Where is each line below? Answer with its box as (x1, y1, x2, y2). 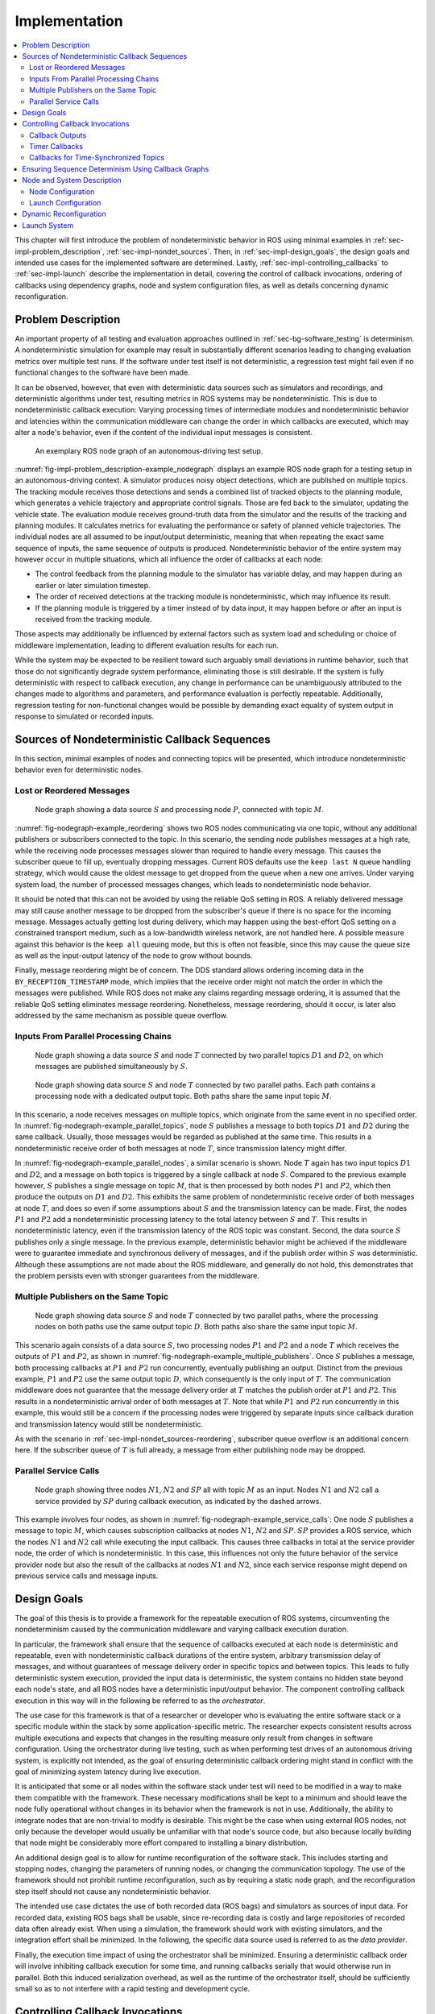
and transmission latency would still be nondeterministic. (14, 1419, 204, 1429)
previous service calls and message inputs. (14, 1571, 159, 1581)
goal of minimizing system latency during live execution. (14, 1767, 201, 1776)
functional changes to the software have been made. (14, 367, 191, 378)
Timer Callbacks (29, 142, 84, 151)
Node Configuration (29, 186, 95, 197)
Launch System (22, 220, 74, 230)
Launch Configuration (29, 198, 101, 208)
